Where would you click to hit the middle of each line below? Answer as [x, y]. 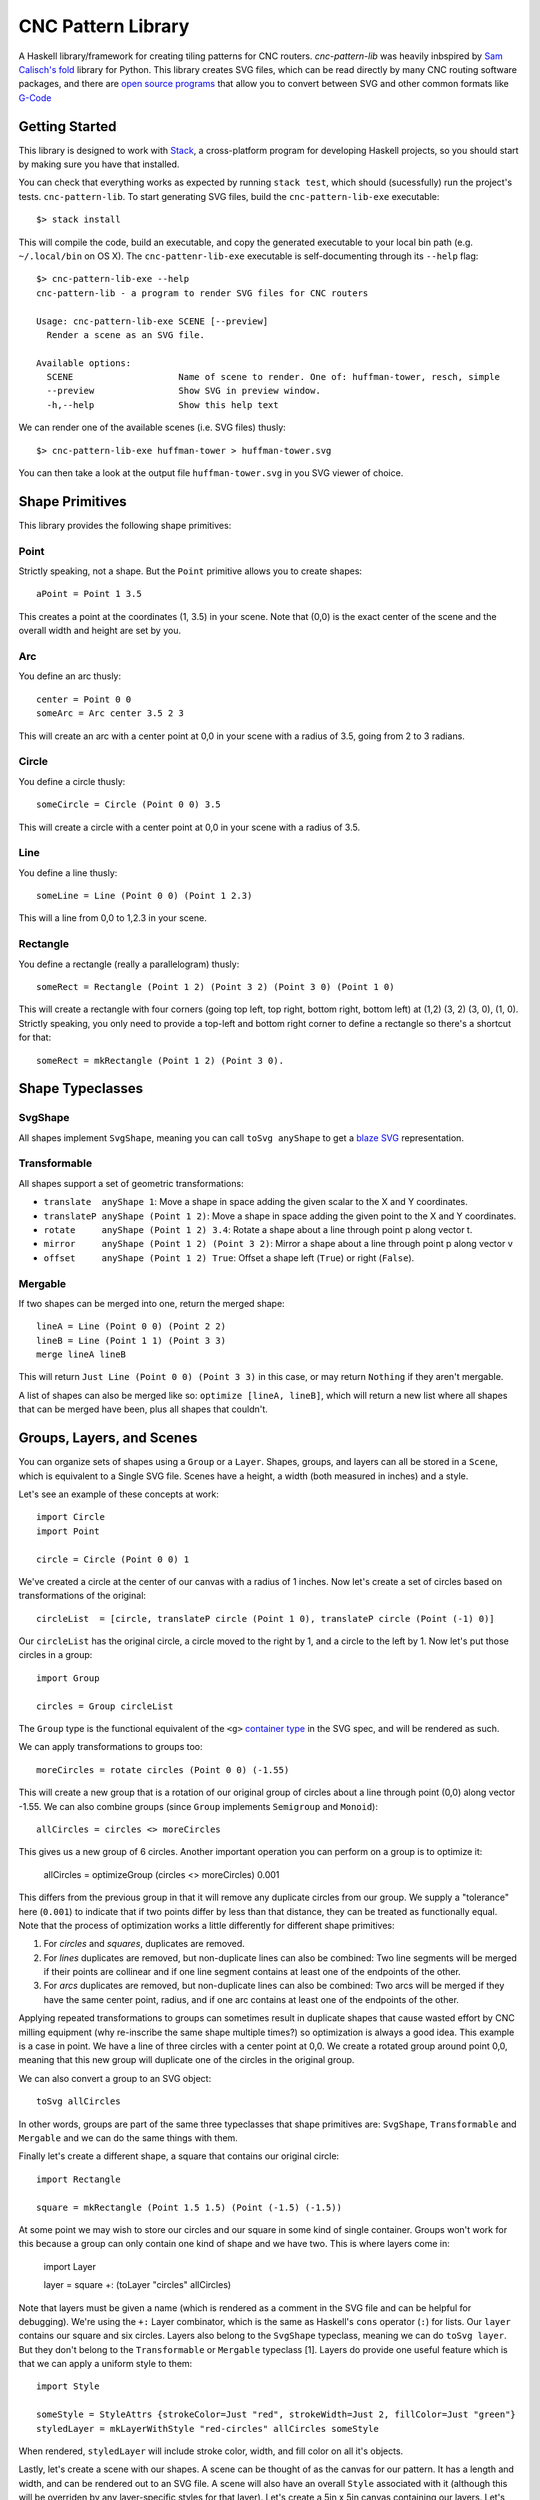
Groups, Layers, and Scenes [108, 1438]
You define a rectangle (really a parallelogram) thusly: [129, 964]
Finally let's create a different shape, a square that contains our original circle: [179, 2156]
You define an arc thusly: [70, 676]
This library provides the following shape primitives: [125, 525]
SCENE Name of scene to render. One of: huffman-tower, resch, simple [273, 377]
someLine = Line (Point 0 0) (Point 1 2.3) [144, 896]
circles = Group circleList [105, 1706]
